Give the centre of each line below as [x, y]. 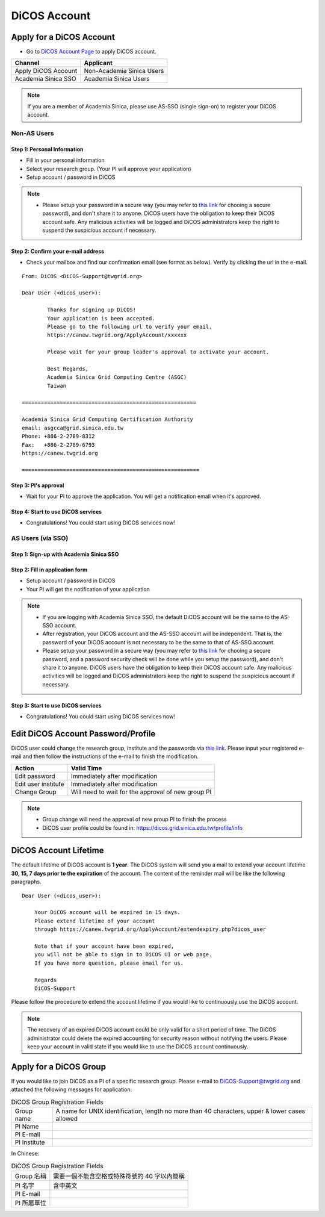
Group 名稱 [30, 1176]
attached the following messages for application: [72, 1089]
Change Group [36, 792]
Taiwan [57, 386]
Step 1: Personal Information [47, 149]
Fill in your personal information [65, 160]
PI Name [27, 1126]
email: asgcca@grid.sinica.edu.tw [73, 428]
